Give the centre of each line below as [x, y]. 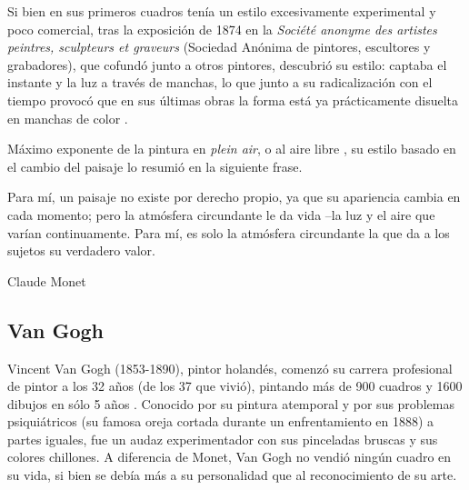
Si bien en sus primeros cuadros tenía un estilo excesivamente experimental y [222, 11]
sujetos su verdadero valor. [81, 250]
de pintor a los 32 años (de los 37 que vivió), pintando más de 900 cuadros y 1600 [235, 386]
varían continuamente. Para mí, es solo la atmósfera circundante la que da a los [229, 232]
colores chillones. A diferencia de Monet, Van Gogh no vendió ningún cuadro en [230, 457]
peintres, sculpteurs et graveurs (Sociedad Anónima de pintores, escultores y [219, 47]
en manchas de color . [68, 118]
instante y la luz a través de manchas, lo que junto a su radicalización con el [220, 82]
